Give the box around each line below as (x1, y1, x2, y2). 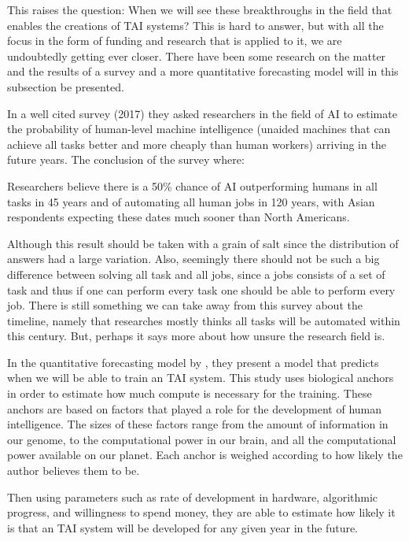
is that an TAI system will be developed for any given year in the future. (7, 519, 359, 535)
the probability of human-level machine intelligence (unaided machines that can (7, 120, 391, 137)
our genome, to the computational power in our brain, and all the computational (7, 431, 396, 447)
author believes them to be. (7, 462, 140, 479)
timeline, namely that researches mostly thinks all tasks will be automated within (7, 312, 400, 328)
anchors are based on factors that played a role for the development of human (7, 400, 382, 417)
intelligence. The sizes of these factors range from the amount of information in (7, 416, 389, 432)
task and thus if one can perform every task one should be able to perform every (7, 281, 396, 298)
